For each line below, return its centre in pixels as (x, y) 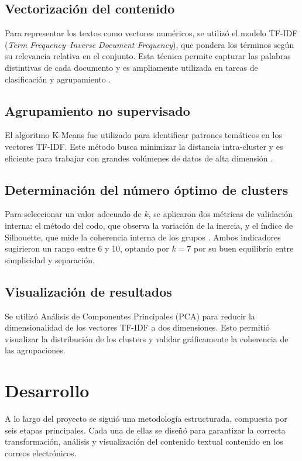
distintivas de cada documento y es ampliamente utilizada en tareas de (131, 67)
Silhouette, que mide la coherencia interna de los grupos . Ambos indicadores (143, 237)
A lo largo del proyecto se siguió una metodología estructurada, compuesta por (146, 419)
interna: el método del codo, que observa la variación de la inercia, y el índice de (149, 225)
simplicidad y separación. (50, 259)
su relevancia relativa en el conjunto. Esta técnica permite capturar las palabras (148, 56)
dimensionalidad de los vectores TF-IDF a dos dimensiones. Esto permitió (137, 327)
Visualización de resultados (88, 291)
